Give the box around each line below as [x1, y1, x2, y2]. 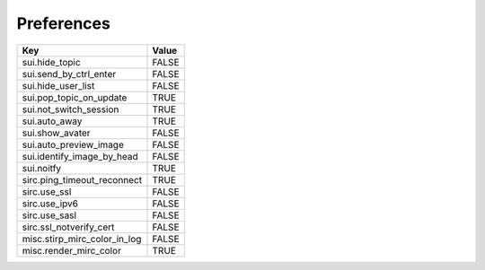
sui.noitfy [22, 161, 62, 174]
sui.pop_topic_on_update [22, 91, 128, 103]
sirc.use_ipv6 [22, 197, 78, 210]
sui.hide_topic [22, 56, 81, 68]
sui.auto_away [22, 115, 83, 127]
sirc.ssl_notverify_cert [22, 221, 115, 233]
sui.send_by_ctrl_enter [22, 67, 117, 80]
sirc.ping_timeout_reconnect [22, 173, 143, 186]
